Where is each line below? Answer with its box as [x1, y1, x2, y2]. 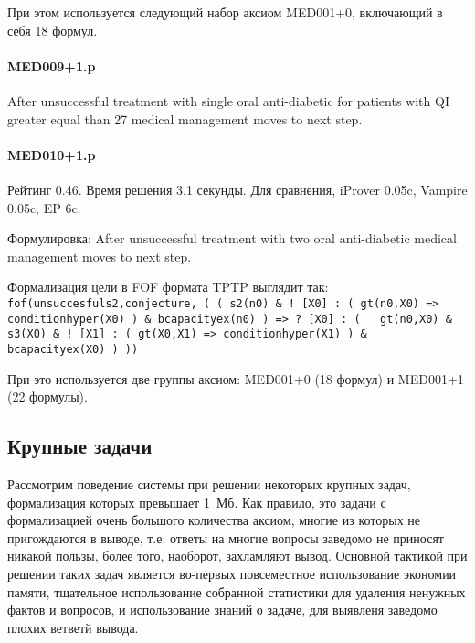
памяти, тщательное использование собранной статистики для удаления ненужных [7, 582, 466, 601]
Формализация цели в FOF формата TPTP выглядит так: [7, 277, 329, 296]
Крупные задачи [7, 432, 153, 460]
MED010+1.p [7, 145, 96, 164]
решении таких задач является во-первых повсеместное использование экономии [7, 563, 457, 583]
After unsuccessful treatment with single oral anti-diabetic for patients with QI [7, 91, 449, 110]
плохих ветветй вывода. [7, 617, 139, 637]
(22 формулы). [7, 387, 88, 406]
